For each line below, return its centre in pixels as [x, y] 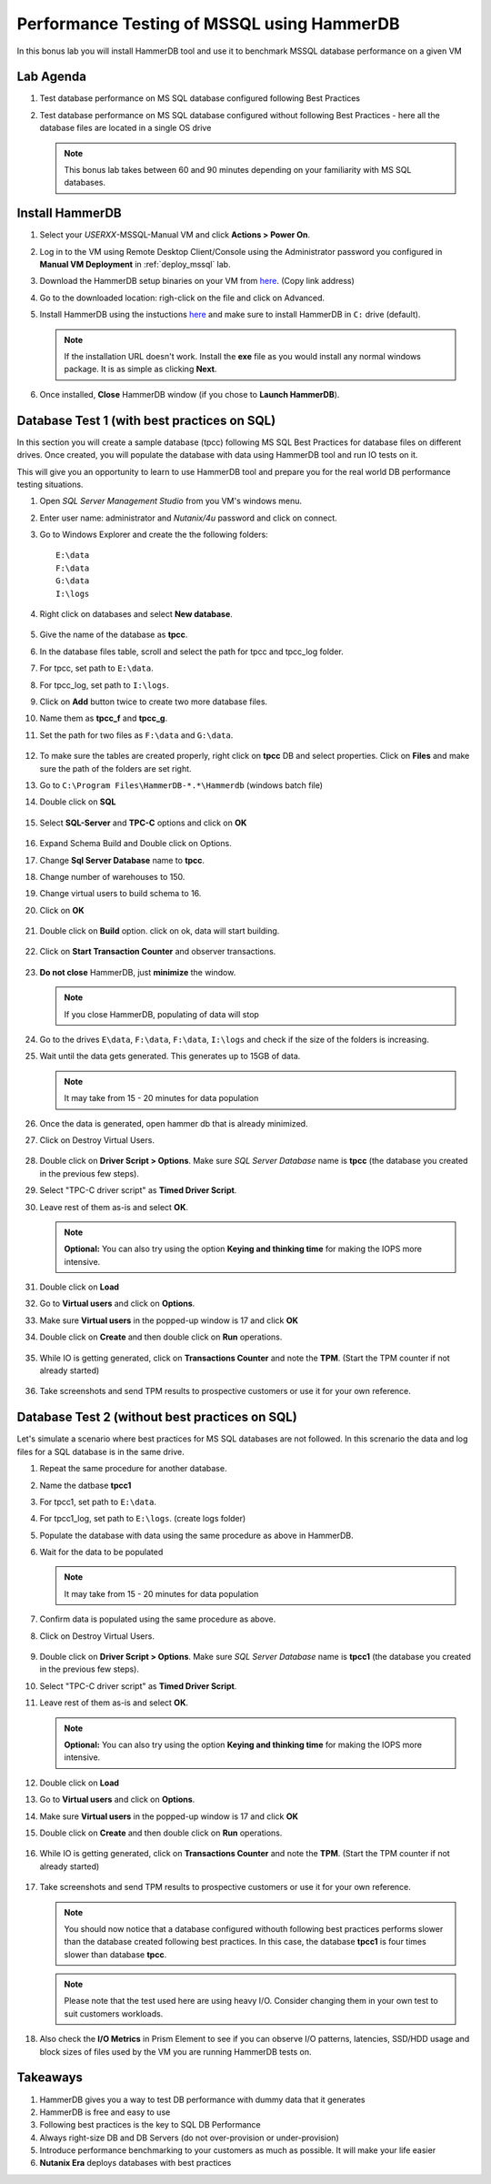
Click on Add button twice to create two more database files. [154, 702]
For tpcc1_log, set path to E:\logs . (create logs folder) [143, 1519]
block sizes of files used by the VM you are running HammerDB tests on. [175, 2051]
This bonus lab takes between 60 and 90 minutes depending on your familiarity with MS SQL [238, 170]
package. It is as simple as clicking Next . [140, 369]
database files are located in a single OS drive [125, 128]
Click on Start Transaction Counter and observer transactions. [158, 952]
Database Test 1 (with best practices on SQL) [146, 420]
